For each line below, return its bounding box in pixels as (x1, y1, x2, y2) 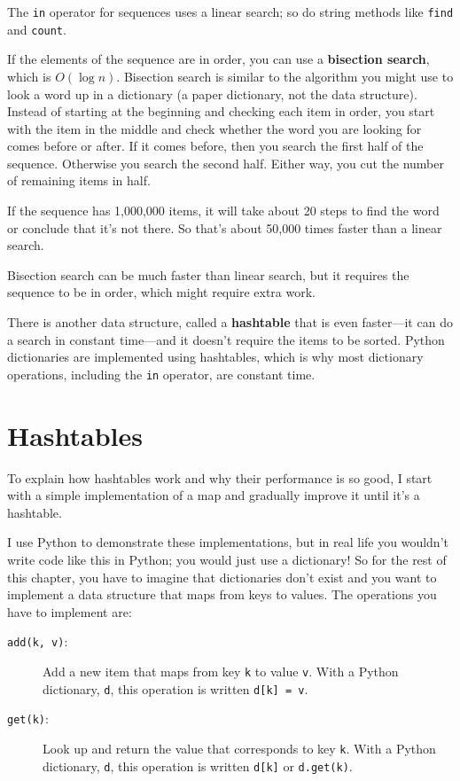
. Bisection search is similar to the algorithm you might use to (116, 66, 454, 85)
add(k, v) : (7, 632, 68, 651)
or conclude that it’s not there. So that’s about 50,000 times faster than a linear (7, 218, 442, 237)
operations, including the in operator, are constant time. (7, 364, 316, 383)
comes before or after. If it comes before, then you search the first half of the (7, 137, 424, 155)
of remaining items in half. (7, 171, 151, 190)
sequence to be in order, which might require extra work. (7, 283, 316, 301)
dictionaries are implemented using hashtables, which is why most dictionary (7, 348, 424, 366)
